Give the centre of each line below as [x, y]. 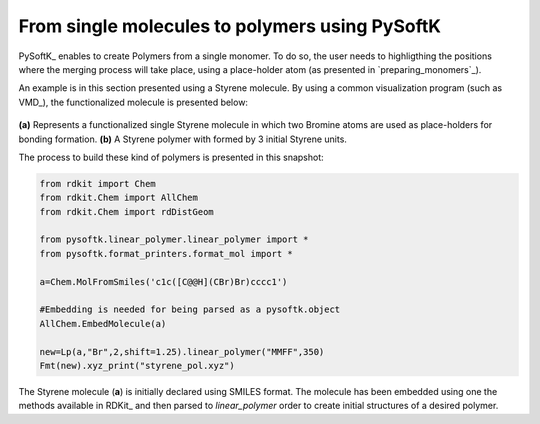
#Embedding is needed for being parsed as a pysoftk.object [190, 309]
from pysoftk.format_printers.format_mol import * [166, 253]
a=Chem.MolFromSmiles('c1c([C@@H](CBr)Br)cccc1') [163, 281]
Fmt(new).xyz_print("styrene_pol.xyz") [137, 365]
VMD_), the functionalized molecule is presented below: [133, 102]
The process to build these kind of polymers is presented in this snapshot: [171, 157]
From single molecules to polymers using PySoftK [230, 26]
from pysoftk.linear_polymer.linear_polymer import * [174, 239]
